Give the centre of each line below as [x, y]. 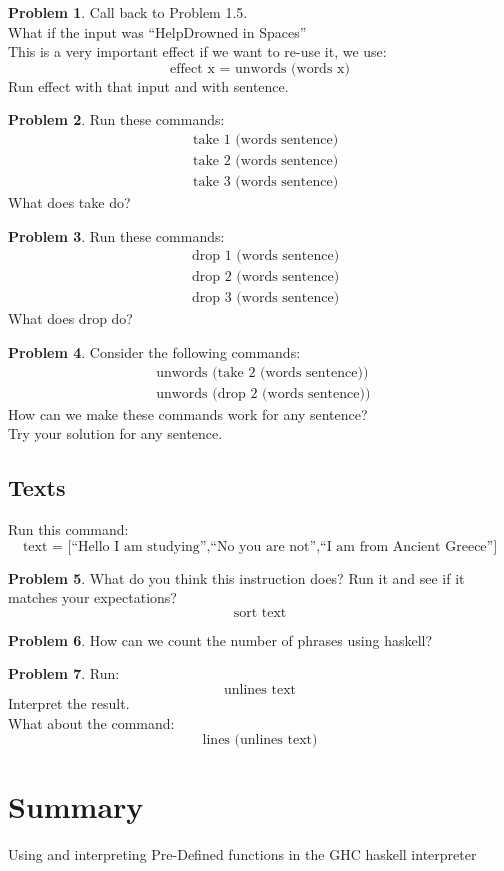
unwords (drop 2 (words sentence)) [263, 393]
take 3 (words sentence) [266, 182]
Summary [76, 806]
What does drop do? [70, 318]
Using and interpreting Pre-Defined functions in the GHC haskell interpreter [242, 854]
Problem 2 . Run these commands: [116, 119]
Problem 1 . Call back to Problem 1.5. [128, 12]
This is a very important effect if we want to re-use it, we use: [197, 51]
